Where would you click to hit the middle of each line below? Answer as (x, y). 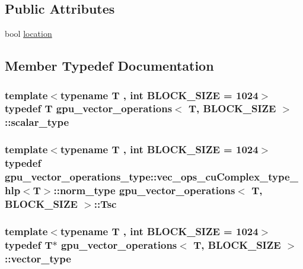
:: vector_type (38, 258)
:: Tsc (105, 203)
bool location (28, 34)
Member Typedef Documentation (109, 66)
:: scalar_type (37, 122)
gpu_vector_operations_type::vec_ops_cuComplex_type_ (151, 177)
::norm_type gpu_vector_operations (144, 190)
